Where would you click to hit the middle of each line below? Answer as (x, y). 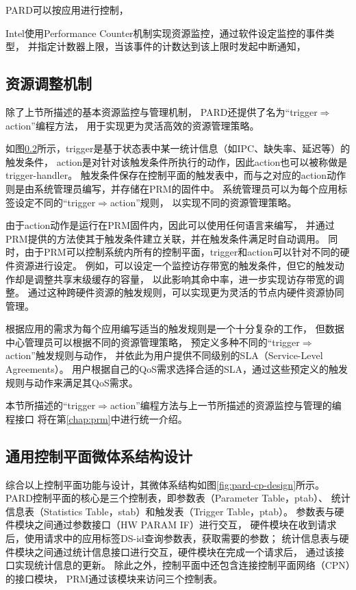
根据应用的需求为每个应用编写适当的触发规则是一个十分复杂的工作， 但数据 (175, 329)
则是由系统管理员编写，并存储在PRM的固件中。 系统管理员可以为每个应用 (172, 188)
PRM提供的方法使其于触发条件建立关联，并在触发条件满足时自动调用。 (165, 238)
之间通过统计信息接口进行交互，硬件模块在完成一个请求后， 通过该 (184, 551)
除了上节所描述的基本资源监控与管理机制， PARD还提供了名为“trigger (162, 111)
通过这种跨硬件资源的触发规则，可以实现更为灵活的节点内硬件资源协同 (186, 292)
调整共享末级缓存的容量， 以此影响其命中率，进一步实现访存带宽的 (184, 279)
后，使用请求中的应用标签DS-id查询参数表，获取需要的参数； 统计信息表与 (173, 538)
